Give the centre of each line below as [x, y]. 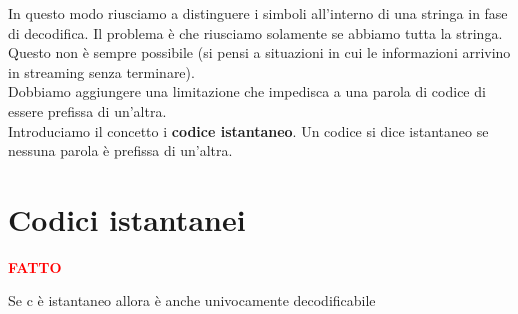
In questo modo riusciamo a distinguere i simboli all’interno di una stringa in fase [258, 13]
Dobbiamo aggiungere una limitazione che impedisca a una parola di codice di [247, 91]
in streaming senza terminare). [101, 71]
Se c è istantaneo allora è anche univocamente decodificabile [192, 300]
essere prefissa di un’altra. [87, 110]
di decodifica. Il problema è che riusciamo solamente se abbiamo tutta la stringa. [255, 32]
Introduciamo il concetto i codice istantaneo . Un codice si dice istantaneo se [248, 130]
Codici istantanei [127, 218]
